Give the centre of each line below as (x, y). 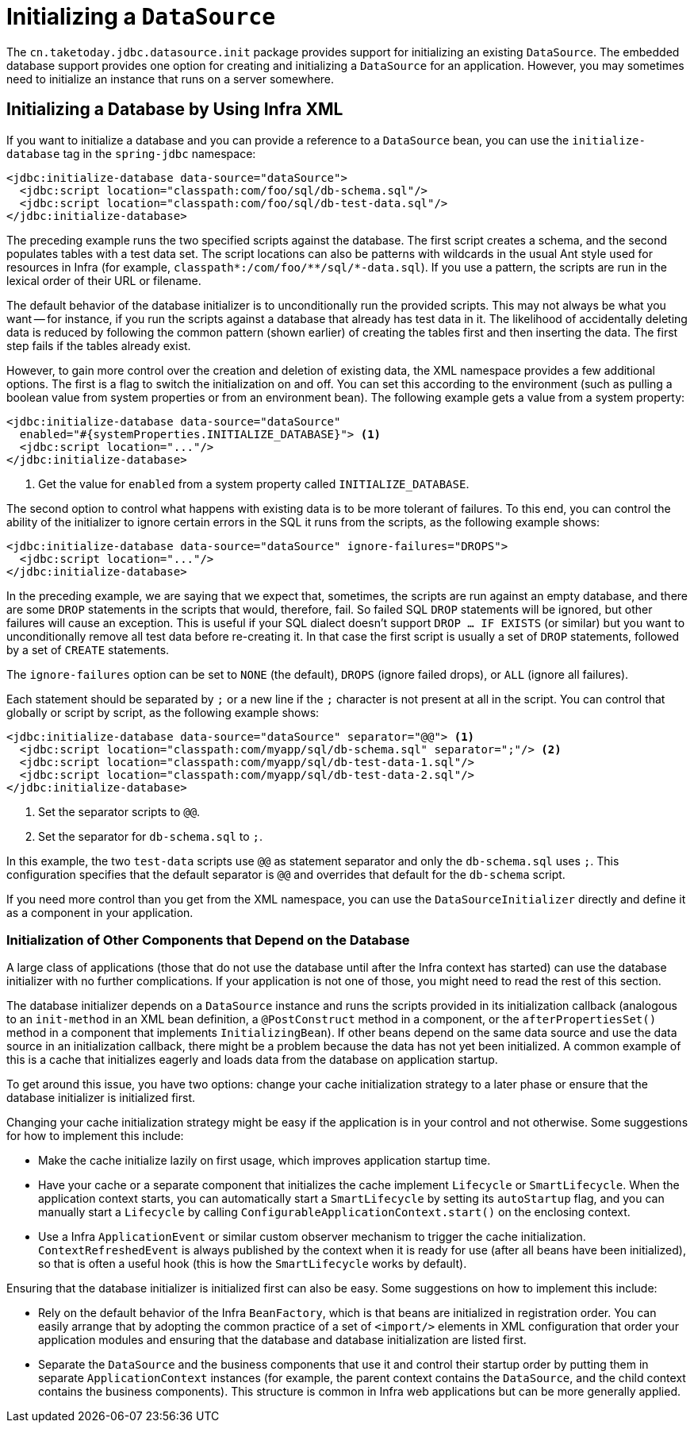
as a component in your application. (100, 912)
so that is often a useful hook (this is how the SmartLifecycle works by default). (253, 1264)
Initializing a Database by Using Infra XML (175, 110)
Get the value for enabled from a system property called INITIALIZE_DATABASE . (254, 483)
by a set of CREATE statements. (88, 649)
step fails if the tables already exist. (99, 345)
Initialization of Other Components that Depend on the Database (208, 940)
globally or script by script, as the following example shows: (163, 712)
